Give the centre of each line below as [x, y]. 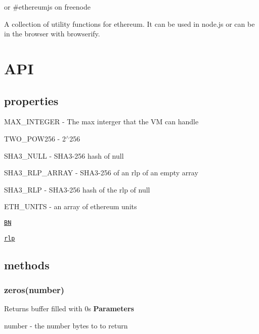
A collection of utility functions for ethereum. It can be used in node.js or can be [129, 23]
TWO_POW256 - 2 [35, 138]
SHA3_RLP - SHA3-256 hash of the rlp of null [77, 189]
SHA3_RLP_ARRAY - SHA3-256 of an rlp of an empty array [101, 173]
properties [31, 100]
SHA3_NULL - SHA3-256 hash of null [64, 155]
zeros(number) [34, 289]
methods [27, 265]
